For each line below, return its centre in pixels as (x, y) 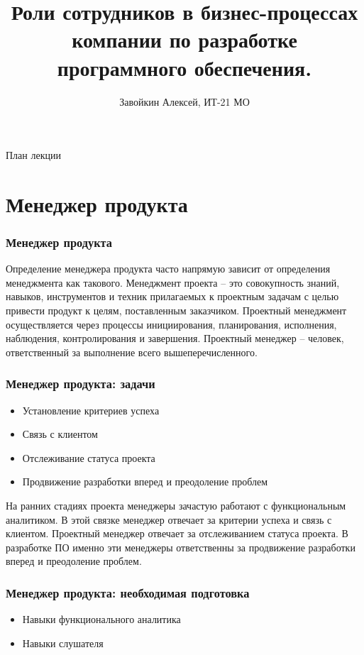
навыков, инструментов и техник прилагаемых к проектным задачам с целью (172, 296)
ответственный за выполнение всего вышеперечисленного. (132, 352)
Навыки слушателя (63, 643)
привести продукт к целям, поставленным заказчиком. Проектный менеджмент (176, 310)
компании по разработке (184, 39)
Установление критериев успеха (91, 410)
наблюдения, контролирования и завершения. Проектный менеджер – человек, (175, 338)
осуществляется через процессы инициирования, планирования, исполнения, (171, 324)
